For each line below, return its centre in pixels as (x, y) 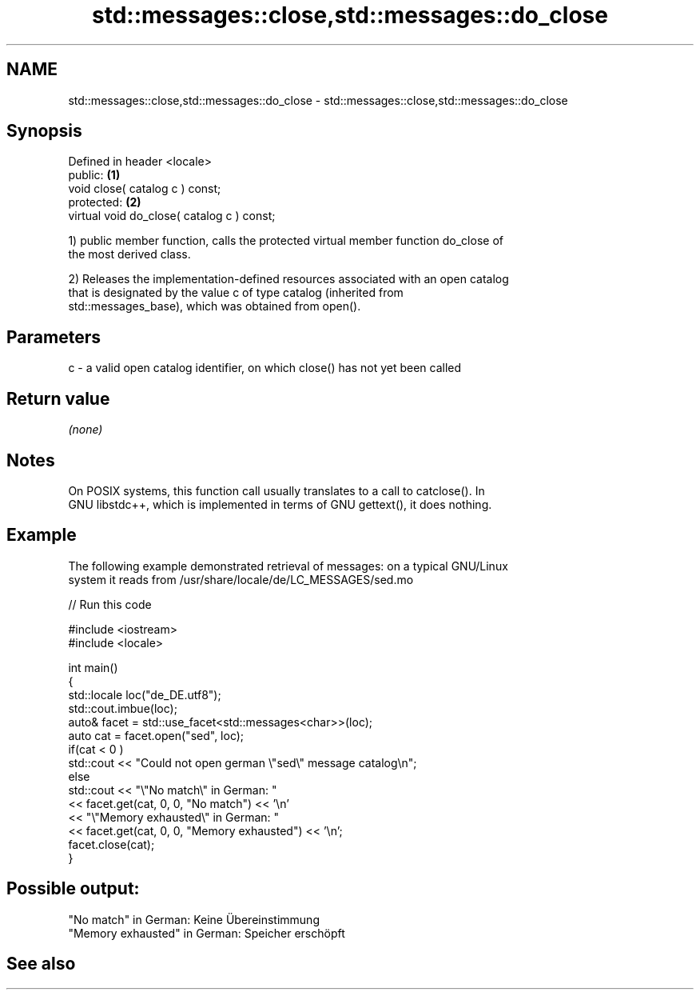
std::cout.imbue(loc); (123, 708)
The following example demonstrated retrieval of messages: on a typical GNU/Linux (288, 566)
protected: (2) (105, 202)
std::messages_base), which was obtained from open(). (215, 306)
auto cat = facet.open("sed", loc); (156, 735)
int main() (93, 667)
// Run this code (110, 604)
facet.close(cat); (111, 844)
